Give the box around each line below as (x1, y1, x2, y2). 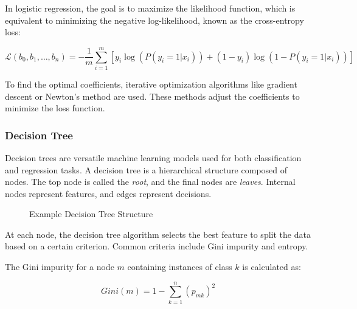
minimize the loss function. (5, 102, 105, 114)
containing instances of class (127, 260, 232, 273)
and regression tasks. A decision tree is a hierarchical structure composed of (5, 163, 288, 176)
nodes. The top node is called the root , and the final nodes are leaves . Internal (5, 175, 296, 188)
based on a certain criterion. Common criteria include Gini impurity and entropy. (5, 240, 308, 252)
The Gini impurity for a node (5, 260, 114, 273)
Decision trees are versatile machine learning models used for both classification (5, 151, 302, 164)
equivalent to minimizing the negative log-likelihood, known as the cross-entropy (5, 13, 304, 26)
